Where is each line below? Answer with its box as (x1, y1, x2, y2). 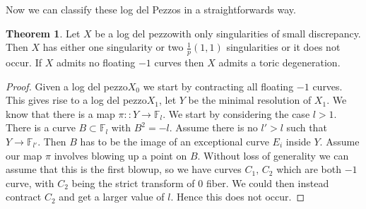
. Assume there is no (169, 120, 258, 135)
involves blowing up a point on (54, 148, 187, 162)
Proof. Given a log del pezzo (6, 78, 128, 93)
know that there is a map (6, 106, 115, 121)
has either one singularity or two (42, 40, 184, 54)
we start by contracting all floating (143, 78, 294, 93)
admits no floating (56, 55, 136, 70)
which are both (276, 162, 341, 177)
